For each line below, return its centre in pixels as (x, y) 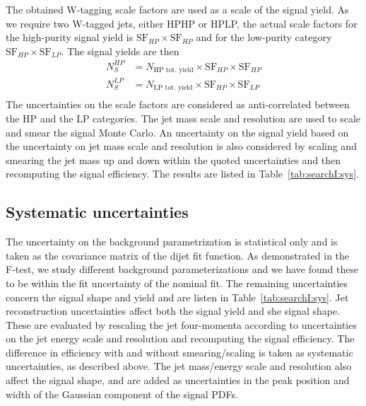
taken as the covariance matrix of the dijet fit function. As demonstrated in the (178, 255)
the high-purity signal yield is (70, 37)
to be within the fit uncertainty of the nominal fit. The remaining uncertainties (177, 283)
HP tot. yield (173, 70)
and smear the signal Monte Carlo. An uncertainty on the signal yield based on (177, 132)
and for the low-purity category (264, 37)
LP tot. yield (173, 88)
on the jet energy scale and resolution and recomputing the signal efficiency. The (180, 338)
